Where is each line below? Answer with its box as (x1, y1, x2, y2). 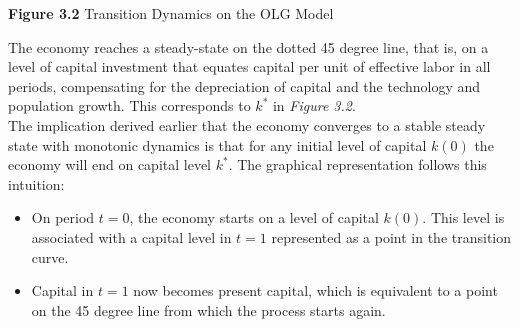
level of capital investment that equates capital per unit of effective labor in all (8, 56, 491, 77)
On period (31, 207, 95, 228)
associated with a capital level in (31, 226, 232, 247)
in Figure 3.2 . (272, 95, 356, 116)
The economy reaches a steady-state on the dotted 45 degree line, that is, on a (8, 36, 489, 57)
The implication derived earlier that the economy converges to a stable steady (8, 114, 486, 135)
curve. (31, 246, 69, 267)
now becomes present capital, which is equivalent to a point (133, 280, 498, 301)
